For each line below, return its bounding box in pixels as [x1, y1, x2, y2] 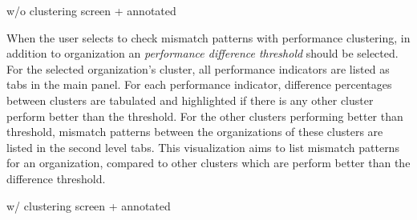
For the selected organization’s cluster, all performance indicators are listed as [6, 60, 390, 77]
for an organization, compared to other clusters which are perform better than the [6, 154, 411, 171]
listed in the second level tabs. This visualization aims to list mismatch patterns [6, 138, 399, 155]
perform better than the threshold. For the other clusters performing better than [6, 107, 403, 124]
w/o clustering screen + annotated [6, 2, 176, 18]
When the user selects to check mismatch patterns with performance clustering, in [6, 29, 411, 46]
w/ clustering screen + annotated [6, 197, 171, 214]
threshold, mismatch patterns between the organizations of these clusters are [6, 123, 383, 140]
